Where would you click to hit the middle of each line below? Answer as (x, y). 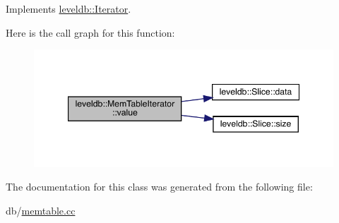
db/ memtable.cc (41, 210)
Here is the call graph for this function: (90, 32)
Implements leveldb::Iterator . (69, 8)
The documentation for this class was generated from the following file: (159, 187)
